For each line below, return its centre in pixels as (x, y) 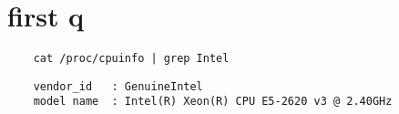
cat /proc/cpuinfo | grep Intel (131, 59)
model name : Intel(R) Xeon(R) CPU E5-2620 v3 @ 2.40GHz (213, 102)
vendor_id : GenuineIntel (118, 86)
